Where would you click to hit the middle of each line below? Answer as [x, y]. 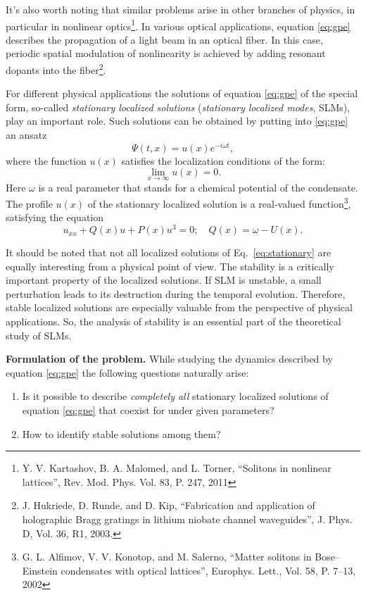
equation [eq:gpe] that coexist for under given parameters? [148, 410]
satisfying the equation [55, 217]
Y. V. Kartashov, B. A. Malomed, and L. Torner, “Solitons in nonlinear [177, 468]
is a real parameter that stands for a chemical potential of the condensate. [198, 187]
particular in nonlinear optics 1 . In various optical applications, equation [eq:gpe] [178, 25]
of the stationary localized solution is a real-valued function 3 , [219, 202]
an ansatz [26, 135]
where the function [46, 160]
